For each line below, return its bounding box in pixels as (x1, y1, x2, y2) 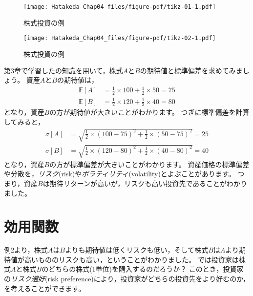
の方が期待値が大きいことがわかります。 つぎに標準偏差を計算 (49, 107, 250, 117)
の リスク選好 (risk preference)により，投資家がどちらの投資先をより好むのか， (4, 274, 250, 284)
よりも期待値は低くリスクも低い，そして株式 (64, 245, 209, 255)
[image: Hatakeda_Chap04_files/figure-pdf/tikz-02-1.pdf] (23, 35, 216, 42)
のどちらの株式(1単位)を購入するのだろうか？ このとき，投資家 (42, 264, 244, 274)
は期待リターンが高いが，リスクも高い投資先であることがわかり (42, 178, 247, 188)
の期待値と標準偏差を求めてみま (140, 65, 243, 75)
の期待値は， (57, 75, 98, 85)
